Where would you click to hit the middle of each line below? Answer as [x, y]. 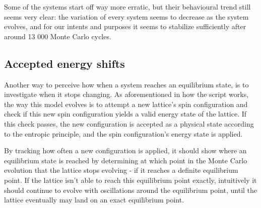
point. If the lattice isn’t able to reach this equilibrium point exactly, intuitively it [130, 180]
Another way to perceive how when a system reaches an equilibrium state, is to [126, 84]
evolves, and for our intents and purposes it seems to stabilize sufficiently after [125, 26]
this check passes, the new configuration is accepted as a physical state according [129, 123]
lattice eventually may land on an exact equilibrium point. [94, 200]
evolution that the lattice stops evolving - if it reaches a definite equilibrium [121, 170]
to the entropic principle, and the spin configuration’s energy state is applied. [123, 133]
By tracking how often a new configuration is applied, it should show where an [125, 150]
